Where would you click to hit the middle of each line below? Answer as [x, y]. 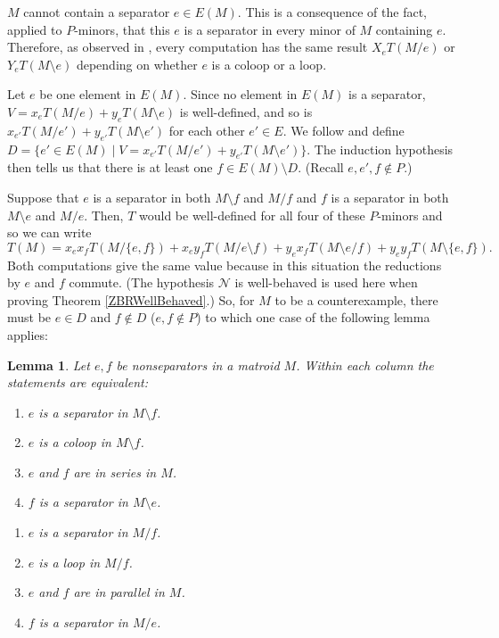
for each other [207, 130]
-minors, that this [122, 29]
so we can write [49, 232]
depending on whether [137, 64]
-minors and [410, 215]
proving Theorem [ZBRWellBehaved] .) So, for [131, 299]
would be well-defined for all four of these [252, 215]
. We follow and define [344, 130]
